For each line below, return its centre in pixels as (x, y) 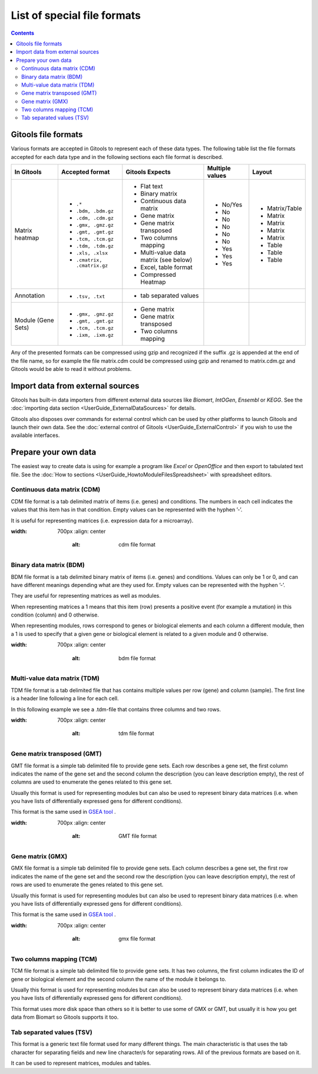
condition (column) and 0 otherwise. (55, 615)
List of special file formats (76, 15)
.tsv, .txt (90, 296)
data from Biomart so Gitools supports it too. (65, 1017)
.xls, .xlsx (92, 253)
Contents (23, 33)
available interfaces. (35, 435)
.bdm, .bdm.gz (95, 211)
